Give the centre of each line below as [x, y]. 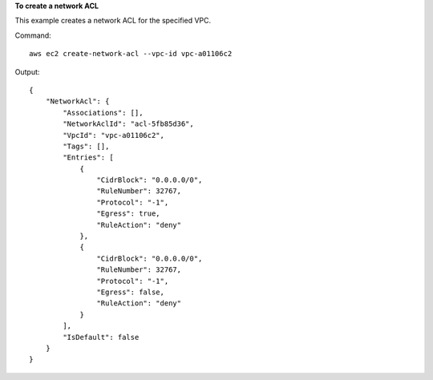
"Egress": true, [128, 214]
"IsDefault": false [101, 337]
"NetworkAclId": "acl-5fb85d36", [128, 124]
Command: [33, 35]
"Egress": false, [130, 292]
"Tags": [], [86, 146]
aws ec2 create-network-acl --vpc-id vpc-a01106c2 [131, 54]
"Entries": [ [88, 158]
